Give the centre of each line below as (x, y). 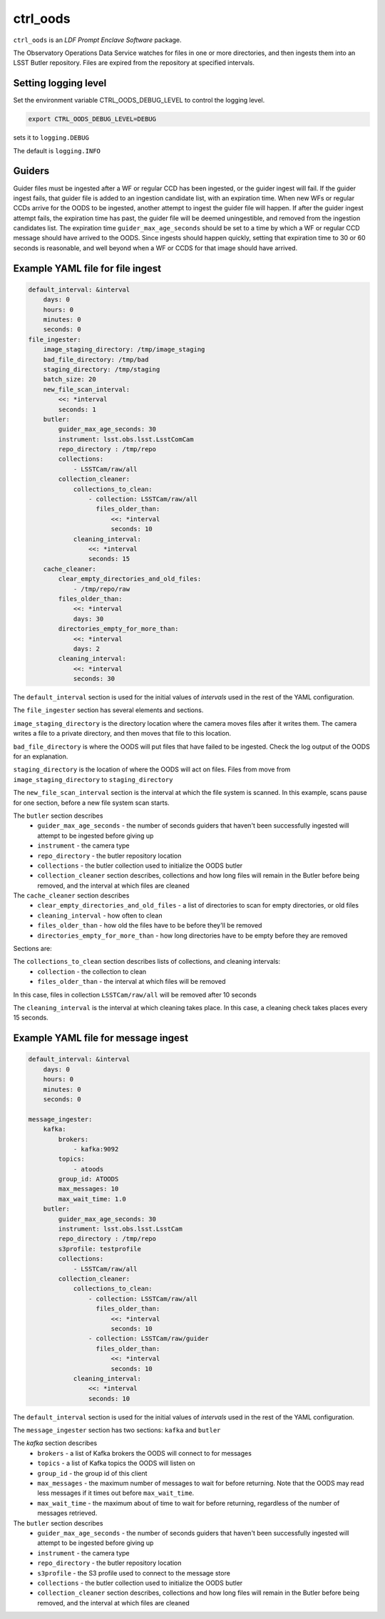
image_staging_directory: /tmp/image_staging (124, 350)
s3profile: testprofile (100, 1249)
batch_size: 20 (70, 379)
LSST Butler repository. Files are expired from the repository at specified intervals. (134, 63)
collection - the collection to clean (92, 971)
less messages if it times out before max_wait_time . (116, 1493)
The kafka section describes (55, 1443)
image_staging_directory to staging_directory (93, 779)
